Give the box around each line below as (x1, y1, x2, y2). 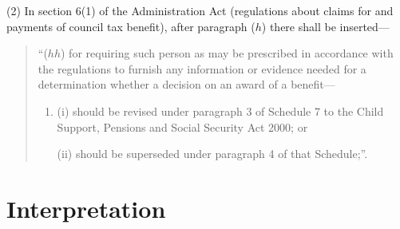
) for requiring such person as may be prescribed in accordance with (61, 45, 394, 61)
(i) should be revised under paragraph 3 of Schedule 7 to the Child (57, 102, 384, 119)
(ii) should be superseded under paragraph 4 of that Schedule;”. (57, 145, 368, 162)
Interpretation (6, 191, 166, 224)
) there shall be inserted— (261, 18, 390, 34)
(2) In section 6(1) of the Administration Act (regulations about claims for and (6, 2, 394, 18)
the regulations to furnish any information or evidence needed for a (38, 60, 366, 77)
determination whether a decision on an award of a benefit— (38, 76, 335, 93)
